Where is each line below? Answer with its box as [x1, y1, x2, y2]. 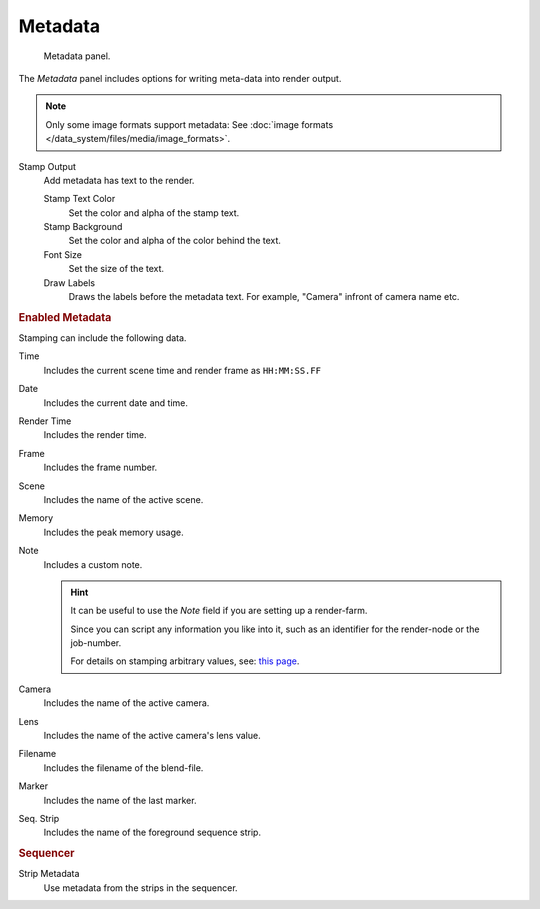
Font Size [43, 248, 82, 260]
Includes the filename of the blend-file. [43, 761, 204, 774]
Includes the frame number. [43, 461, 158, 474]
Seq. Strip [18, 813, 60, 824]
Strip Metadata [18, 868, 80, 880]
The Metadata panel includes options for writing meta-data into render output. [18, 72, 342, 84]
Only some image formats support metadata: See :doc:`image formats [45, 118, 334, 130]
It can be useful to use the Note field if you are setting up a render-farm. [70, 605, 368, 617]
